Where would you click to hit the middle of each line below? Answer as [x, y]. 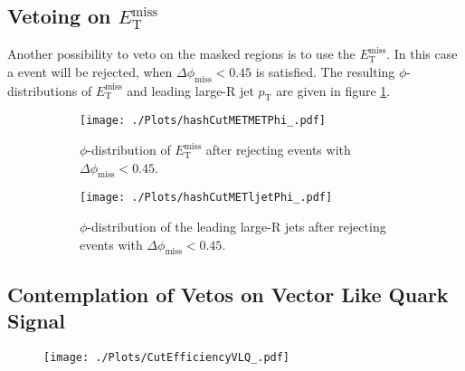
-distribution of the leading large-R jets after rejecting [237, 227]
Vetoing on [59, 16]
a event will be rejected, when [90, 71]
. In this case [422, 54]
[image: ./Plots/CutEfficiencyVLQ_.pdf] [167, 358]
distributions [43, 90]
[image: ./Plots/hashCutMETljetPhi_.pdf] [206, 198]
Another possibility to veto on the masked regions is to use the [181, 54]
